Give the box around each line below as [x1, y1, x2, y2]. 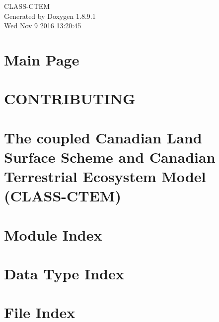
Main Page [4, 49, 79, 69]
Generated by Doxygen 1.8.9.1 [4, 10, 96, 21]
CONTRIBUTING [4, 88, 136, 109]
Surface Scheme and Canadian [4, 146, 216, 167]
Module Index [4, 224, 102, 245]
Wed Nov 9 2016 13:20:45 [4, 20, 81, 31]
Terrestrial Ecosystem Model [4, 166, 206, 187]
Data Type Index [4, 263, 124, 284]
